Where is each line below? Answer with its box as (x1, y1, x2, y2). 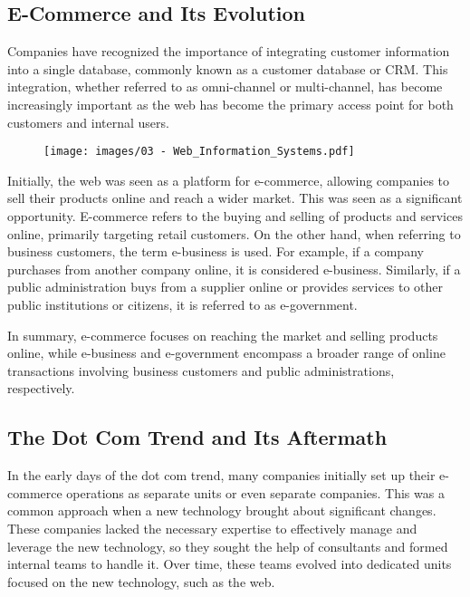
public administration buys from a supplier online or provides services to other (7, 277, 444, 296)
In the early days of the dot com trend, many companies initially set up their (7, 466, 436, 485)
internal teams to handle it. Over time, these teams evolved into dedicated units (7, 554, 452, 573)
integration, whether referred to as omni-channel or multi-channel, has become (7, 77, 443, 96)
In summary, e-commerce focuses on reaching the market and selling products (7, 325, 438, 344)
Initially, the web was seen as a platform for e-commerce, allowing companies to (7, 170, 450, 189)
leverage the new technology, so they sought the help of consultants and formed (7, 536, 448, 555)
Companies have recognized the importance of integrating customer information (7, 42, 450, 61)
